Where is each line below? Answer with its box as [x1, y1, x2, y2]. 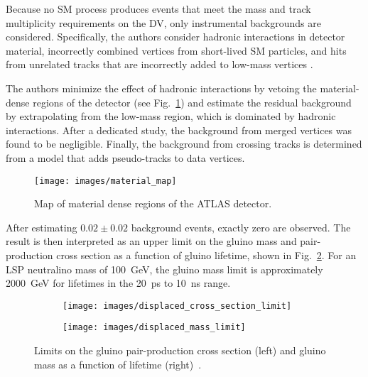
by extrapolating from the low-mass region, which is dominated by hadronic [6, 109, 336, 124]
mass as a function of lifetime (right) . [34, 356, 202, 371]
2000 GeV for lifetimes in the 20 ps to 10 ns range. [6, 275, 231, 290]
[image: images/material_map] [34, 175, 177, 186]
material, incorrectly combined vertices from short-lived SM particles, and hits [6, 43, 347, 58]
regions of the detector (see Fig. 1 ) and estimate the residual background [33, 94, 352, 109]
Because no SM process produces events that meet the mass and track [6, 1, 311, 16]
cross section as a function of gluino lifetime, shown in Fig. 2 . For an [56, 247, 357, 262]
